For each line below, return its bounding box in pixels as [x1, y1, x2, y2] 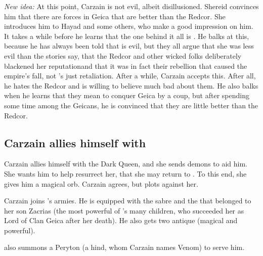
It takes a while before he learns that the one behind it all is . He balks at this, [4, 30, 249, 41]
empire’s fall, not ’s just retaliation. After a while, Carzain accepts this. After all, [4, 70, 256, 81]
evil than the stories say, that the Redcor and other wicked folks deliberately [4, 50, 242, 61]
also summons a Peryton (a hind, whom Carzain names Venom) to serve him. [4, 242, 245, 252]
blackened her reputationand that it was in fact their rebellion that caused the [4, 60, 247, 71]
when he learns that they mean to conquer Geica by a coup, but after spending [4, 90, 249, 101]
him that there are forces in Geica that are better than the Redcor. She [4, 11, 226, 21]
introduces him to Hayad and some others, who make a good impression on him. [4, 21, 253, 31]
